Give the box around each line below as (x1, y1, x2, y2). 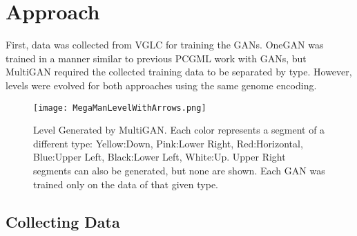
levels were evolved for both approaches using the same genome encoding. (6, 78, 317, 92)
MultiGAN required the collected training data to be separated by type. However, (6, 64, 352, 79)
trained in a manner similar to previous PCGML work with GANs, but (6, 51, 307, 65)
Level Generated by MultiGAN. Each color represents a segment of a (33, 122, 325, 137)
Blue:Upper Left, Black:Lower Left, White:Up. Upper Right (33, 149, 286, 164)
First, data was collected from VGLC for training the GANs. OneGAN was (6, 37, 324, 52)
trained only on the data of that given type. (33, 176, 219, 191)
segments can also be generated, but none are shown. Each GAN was (33, 163, 325, 177)
